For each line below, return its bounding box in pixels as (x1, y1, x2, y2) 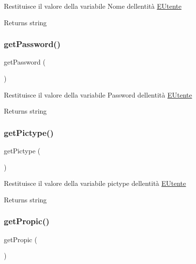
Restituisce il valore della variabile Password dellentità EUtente (4, 89, 192, 99)
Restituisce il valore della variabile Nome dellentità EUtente (4, 1, 181, 11)
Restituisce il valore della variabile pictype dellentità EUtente (4, 178, 186, 188)
